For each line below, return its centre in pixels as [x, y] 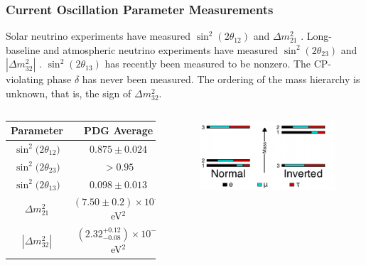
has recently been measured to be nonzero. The [208, 64]
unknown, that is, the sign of [69, 93]
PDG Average [119, 130]
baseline [23, 49]
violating [25, 79]
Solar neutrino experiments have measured [98, 36]
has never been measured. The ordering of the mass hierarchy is [221, 79]
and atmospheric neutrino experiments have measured [161, 49]
